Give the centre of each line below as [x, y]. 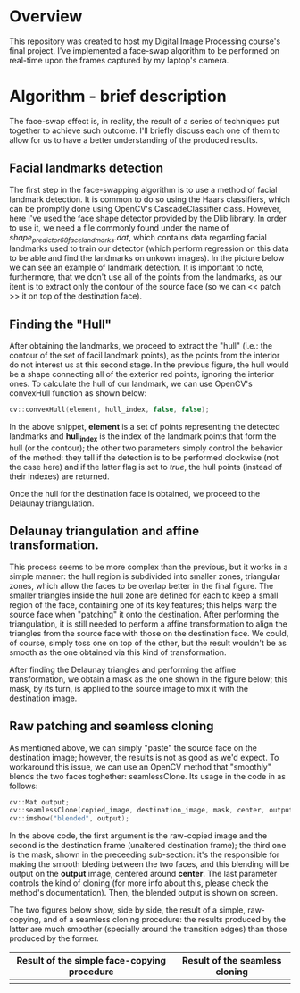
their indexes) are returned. [59, 476]
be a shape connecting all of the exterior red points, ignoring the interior [142, 374]
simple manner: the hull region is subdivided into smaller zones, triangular [145, 576]
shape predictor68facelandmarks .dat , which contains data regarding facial [138, 238]
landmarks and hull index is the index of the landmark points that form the [143, 437]
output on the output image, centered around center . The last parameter [143, 874]
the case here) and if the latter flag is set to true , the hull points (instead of [146, 467]
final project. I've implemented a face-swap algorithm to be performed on [144, 50]
